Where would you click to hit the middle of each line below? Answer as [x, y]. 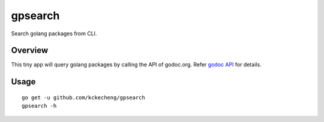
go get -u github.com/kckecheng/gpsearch [83, 97]
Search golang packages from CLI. [54, 33]
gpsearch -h [39, 106]
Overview [30, 51]
